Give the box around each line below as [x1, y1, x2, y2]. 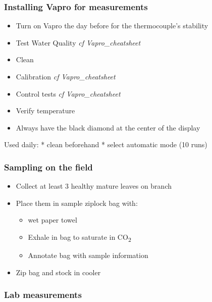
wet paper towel [28, 214, 77, 225]
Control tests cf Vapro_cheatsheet [16, 88, 121, 99]
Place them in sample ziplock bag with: [16, 197, 138, 208]
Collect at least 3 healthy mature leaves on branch [16, 181, 172, 191]
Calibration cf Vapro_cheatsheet [16, 71, 116, 81]
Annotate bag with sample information [28, 250, 148, 261]
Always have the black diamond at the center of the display [16, 122, 200, 133]
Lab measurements [4, 288, 82, 301]
